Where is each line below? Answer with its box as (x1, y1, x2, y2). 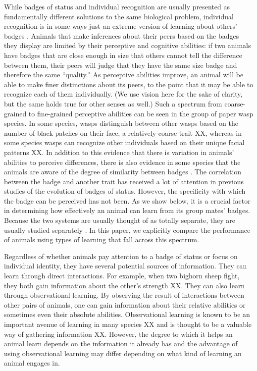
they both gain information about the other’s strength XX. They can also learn (4, 280, 245, 290)
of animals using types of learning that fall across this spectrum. (4, 234, 199, 245)
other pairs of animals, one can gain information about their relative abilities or (4, 299, 246, 310)
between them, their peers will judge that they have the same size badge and (4, 59, 237, 70)
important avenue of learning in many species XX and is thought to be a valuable (4, 319, 252, 329)
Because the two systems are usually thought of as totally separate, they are (4, 215, 236, 225)
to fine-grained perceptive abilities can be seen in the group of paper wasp (28, 108, 254, 118)
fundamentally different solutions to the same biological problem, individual (4, 11, 234, 21)
